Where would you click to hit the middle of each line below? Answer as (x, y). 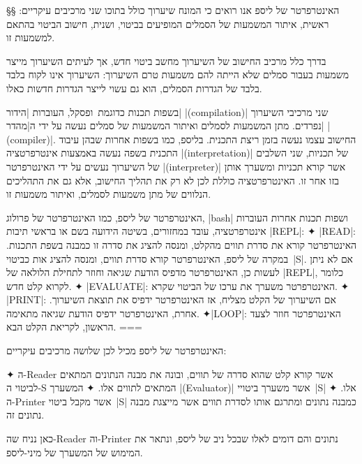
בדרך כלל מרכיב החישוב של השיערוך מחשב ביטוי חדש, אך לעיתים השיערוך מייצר (166, 60)
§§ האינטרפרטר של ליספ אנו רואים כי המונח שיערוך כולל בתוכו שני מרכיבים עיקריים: (173, 10)
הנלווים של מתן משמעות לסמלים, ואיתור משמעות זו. (109, 194)
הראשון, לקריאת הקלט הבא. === (74, 327)
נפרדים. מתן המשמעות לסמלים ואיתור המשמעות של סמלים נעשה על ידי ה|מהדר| (165, 125)
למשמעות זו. (31, 37)
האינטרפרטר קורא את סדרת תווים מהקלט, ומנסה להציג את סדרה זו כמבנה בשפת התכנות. (182, 244)
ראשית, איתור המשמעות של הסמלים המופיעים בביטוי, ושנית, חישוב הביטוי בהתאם (168, 23)
